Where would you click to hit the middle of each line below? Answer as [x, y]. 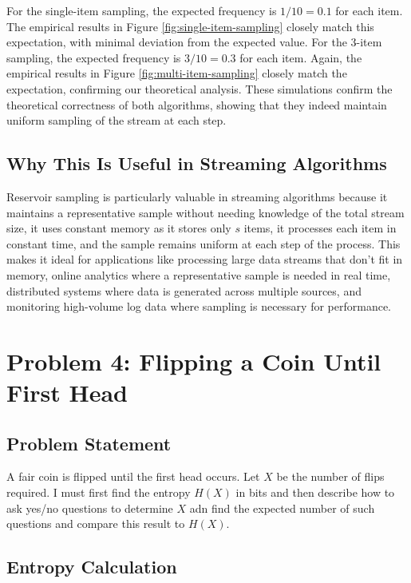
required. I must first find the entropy [99, 492]
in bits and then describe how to [315, 492]
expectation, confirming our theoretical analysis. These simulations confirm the [200, 88]
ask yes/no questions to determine [90, 508]
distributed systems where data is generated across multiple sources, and [184, 290]
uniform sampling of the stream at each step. [117, 120]
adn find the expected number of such [282, 508]
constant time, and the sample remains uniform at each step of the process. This [204, 243]
